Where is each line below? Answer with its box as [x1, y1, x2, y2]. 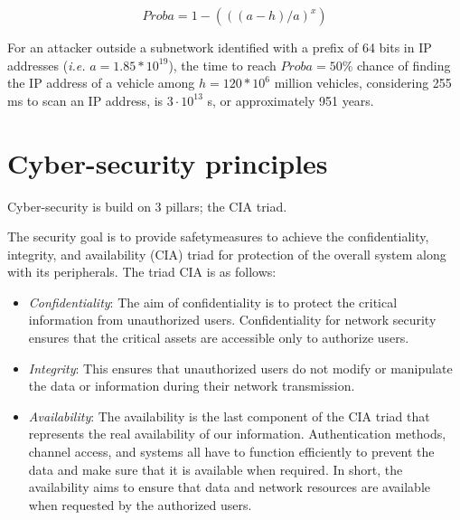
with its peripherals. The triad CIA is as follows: [7, 262, 277, 281]
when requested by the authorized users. [28, 495, 252, 514]
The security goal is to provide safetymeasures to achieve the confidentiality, [7, 227, 429, 246]
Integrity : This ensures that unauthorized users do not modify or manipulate [28, 358, 453, 377]
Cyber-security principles [7, 144, 328, 181]
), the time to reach [168, 55, 277, 74]
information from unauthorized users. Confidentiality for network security [28, 310, 437, 329]
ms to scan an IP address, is [7, 90, 164, 109]
